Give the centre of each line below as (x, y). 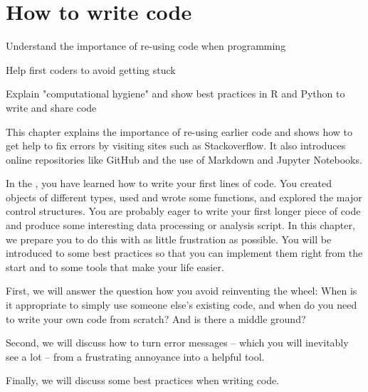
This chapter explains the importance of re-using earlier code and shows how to (179, 131)
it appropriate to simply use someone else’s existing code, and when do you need (182, 305)
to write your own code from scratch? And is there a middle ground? (156, 318)
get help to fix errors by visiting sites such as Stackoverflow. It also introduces (176, 145)
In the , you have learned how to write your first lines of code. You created (169, 183)
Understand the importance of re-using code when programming (146, 46)
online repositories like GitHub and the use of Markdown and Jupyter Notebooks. (184, 159)
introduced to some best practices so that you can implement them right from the (184, 253)
